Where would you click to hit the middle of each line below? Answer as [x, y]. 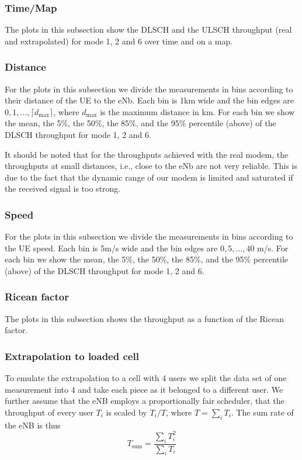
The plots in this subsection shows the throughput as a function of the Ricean [144, 318]
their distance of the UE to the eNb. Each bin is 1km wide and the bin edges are [149, 100]
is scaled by [126, 412]
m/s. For [273, 248]
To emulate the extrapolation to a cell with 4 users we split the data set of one [146, 378]
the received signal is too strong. [63, 189]
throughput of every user [49, 412]
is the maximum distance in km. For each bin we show [197, 111]
